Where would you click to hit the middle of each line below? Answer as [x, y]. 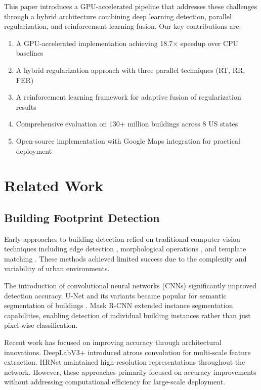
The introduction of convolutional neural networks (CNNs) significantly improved [130, 286]
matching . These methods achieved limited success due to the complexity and [125, 258]
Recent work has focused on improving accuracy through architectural [113, 342]
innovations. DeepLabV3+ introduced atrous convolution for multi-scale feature [127, 352]
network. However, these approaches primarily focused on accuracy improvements [130, 372]
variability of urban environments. [57, 268]
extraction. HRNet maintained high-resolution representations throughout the [125, 362]
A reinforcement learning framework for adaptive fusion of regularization [128, 97]
